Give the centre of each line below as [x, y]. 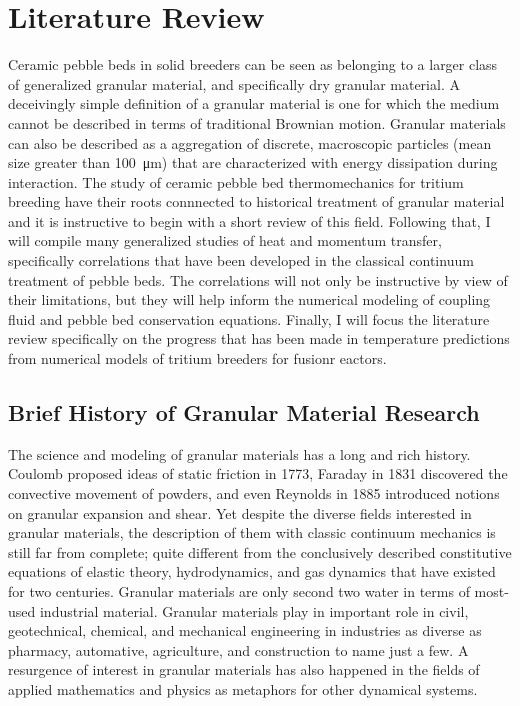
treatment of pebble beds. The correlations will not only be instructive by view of [258, 279]
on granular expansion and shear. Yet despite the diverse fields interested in [240, 512]
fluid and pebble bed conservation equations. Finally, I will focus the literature [249, 318]
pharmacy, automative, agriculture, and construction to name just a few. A [238, 649]
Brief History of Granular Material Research [244, 412]
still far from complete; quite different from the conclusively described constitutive [260, 551]
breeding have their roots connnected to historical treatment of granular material [256, 201]
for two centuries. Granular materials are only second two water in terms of [239, 590]
